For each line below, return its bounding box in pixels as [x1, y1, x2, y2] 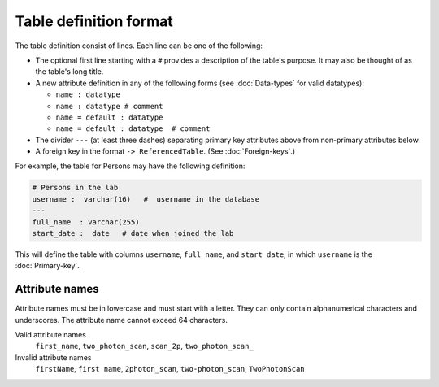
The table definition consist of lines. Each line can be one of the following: [15, 41, 263, 50]
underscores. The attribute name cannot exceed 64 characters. [15, 315, 228, 324]
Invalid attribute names [15, 352, 92, 362]
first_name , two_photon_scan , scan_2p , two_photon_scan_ [35, 341, 254, 351]
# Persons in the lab [32, 183, 119, 193]
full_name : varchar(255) [32, 217, 140, 227]
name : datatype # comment [55, 102, 163, 111]
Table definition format [15, 12, 174, 30]
